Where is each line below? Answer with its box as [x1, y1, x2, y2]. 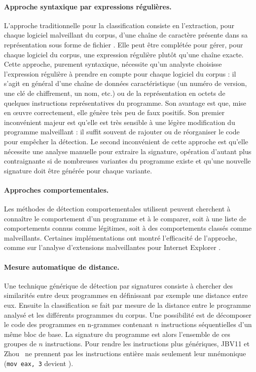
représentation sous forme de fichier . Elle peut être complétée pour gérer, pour [4, 39, 243, 49]
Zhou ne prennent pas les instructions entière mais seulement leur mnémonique [4, 348, 246, 359]
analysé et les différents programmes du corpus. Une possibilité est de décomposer [4, 309, 252, 320]
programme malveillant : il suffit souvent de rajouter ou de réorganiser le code [4, 126, 240, 137]
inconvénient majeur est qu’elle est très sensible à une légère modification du [4, 117, 235, 127]
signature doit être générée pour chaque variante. [4, 165, 152, 175]
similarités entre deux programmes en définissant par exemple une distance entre [4, 290, 248, 300]
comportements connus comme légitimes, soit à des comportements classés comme [4, 223, 252, 233]
